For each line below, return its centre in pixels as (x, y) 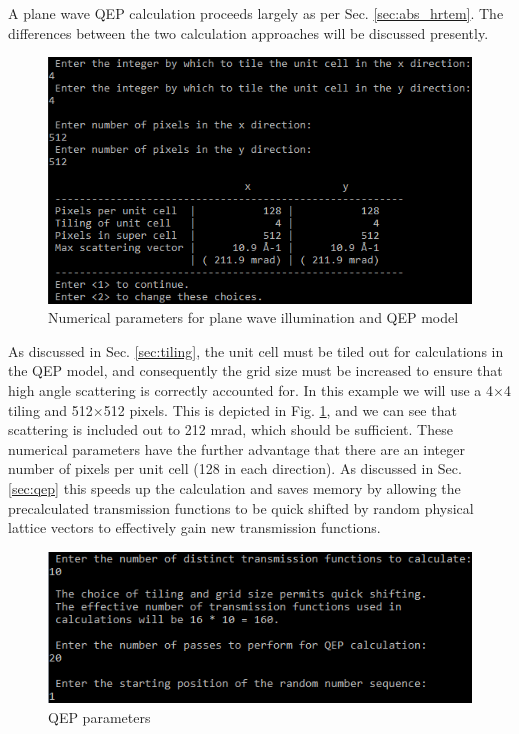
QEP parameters (99, 716)
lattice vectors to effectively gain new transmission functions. (194, 527)
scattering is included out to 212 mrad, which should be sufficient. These (230, 429)
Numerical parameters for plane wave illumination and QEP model (253, 317)
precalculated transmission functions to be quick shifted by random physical (241, 507)
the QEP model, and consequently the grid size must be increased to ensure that (255, 370)
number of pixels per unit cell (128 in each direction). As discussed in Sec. (235, 468)
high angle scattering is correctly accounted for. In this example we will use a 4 (250, 390)
